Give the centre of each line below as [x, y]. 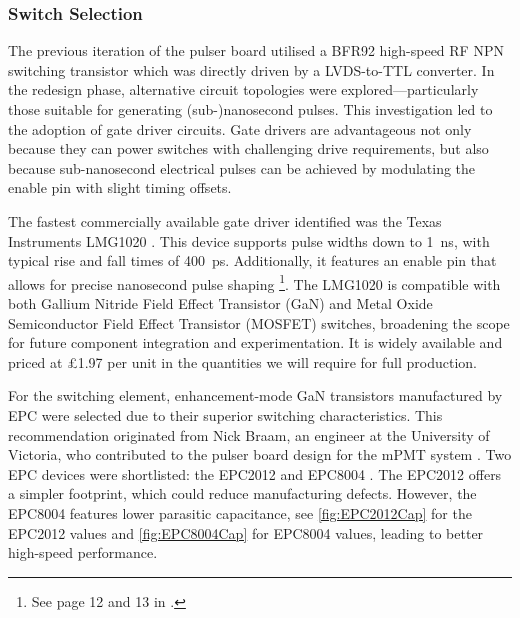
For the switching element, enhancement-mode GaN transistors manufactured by [255, 395]
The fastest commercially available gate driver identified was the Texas [225, 220]
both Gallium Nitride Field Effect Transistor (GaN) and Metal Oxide [220, 303]
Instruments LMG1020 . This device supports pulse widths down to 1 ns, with [249, 240]
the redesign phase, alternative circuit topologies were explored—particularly [243, 89]
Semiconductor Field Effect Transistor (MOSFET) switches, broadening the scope [259, 322]
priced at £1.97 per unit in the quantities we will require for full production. [242, 361]
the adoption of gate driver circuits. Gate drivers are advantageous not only [240, 128]
